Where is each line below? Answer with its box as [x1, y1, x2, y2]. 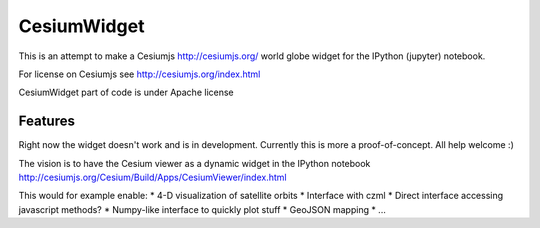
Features [18, 113, 75, 130]
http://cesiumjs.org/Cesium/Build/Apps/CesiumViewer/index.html [18, 171, 287, 184]
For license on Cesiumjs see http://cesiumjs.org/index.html [18, 68, 261, 80]
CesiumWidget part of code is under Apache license [18, 86, 234, 99]
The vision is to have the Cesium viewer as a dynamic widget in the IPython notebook [18, 157, 371, 169]
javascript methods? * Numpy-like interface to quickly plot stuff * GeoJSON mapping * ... [18, 203, 387, 215]
